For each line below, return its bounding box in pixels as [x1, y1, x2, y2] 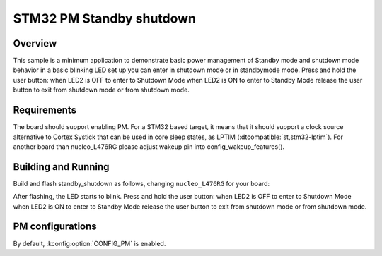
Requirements [13, 104, 77, 116]
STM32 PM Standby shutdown [13, 11, 196, 26]
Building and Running [13, 161, 110, 173]
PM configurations [13, 221, 97, 233]
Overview [13, 37, 57, 49]
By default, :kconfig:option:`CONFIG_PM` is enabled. [13, 239, 166, 248]
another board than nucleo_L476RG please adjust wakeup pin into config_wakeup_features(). [13, 142, 285, 151]
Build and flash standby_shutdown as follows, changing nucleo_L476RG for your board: [13, 179, 270, 188]
